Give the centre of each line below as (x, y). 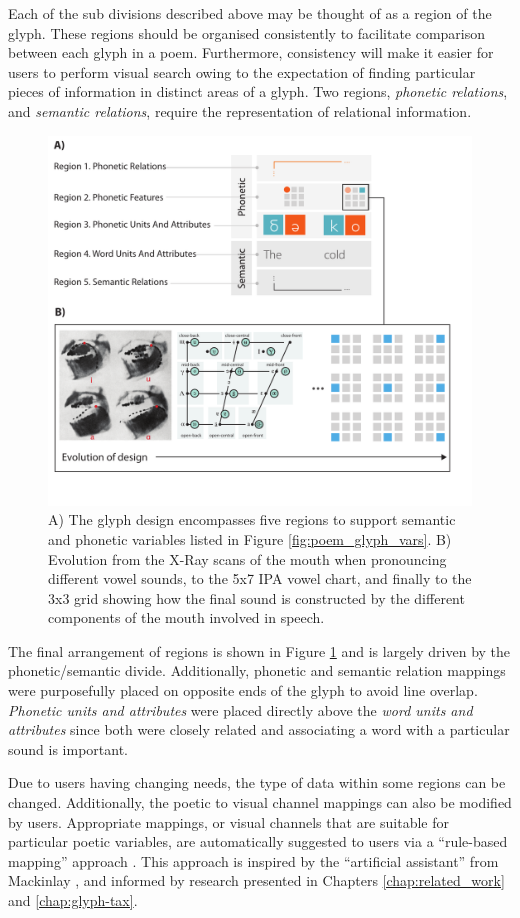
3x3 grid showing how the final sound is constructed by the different (256, 597)
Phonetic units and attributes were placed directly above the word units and (240, 709)
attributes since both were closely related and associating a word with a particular (259, 729)
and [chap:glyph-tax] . (73, 900)
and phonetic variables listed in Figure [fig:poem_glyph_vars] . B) (250, 538)
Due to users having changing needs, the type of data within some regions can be (257, 782)
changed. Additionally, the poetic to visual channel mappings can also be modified (260, 802)
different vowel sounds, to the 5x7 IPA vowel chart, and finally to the (260, 578)
